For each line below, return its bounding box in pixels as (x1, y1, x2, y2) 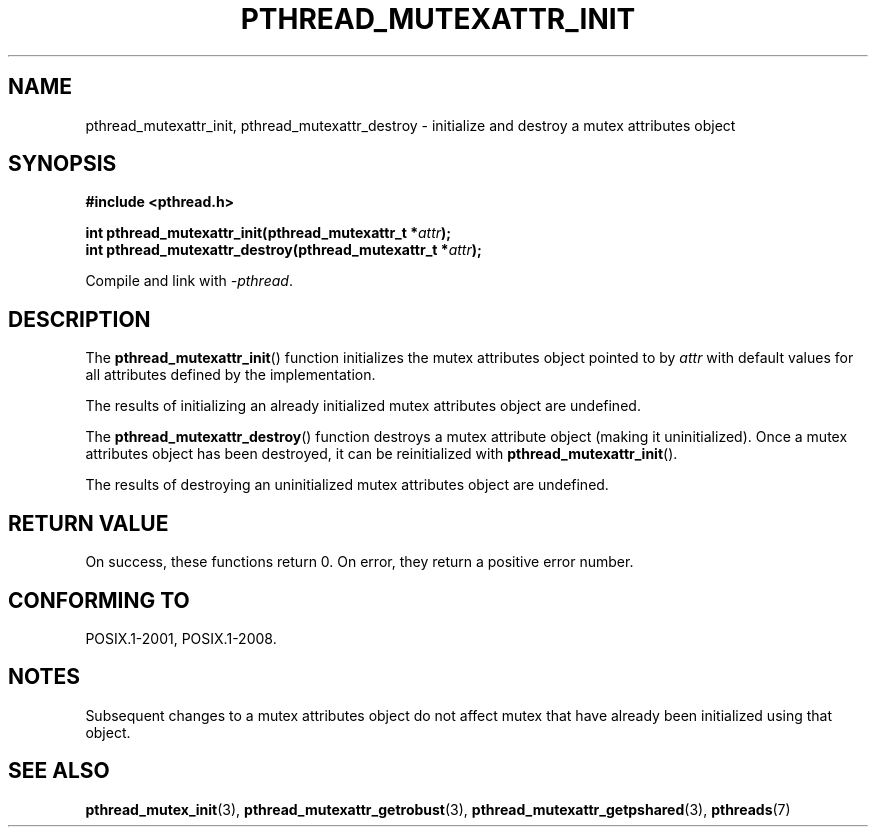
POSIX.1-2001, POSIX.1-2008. (85, 629, 277, 647)
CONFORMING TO (8, 587, 190, 613)
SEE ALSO (8, 758, 110, 784)
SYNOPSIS (8, 151, 117, 177)
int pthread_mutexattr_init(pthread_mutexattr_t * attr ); (85, 224, 452, 242)
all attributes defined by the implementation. (85, 366, 376, 384)
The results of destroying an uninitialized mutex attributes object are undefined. (85, 476, 609, 494)
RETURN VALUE (8, 510, 169, 536)
